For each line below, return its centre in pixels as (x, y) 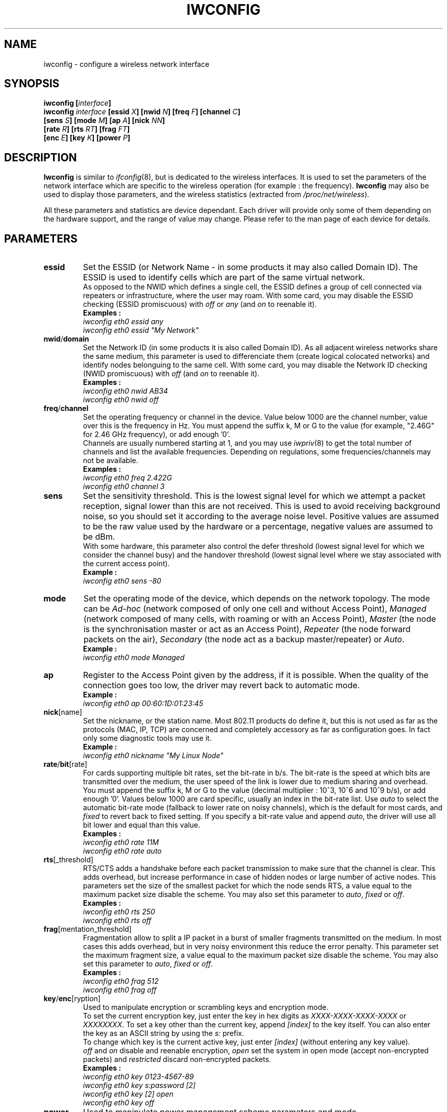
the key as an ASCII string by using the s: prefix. (164, 1033)
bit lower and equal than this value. (142, 825)
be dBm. (99, 537)
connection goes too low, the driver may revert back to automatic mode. (221, 685)
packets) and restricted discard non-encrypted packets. (177, 1059)
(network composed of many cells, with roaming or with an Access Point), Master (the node (260, 619)
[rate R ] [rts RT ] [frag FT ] (87, 129)
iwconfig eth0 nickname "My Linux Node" (153, 756)
